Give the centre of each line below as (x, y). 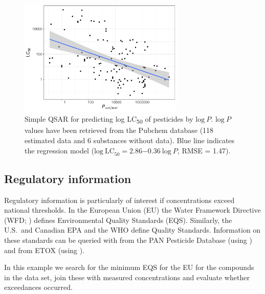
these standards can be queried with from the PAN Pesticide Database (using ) (128, 240)
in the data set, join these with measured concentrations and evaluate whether (127, 277)
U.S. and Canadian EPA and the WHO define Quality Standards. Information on (132, 230)
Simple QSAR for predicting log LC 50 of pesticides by (109, 120)
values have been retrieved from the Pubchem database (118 (119, 130)
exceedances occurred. (38, 287)
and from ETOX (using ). (45, 250)
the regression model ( (59, 150)
